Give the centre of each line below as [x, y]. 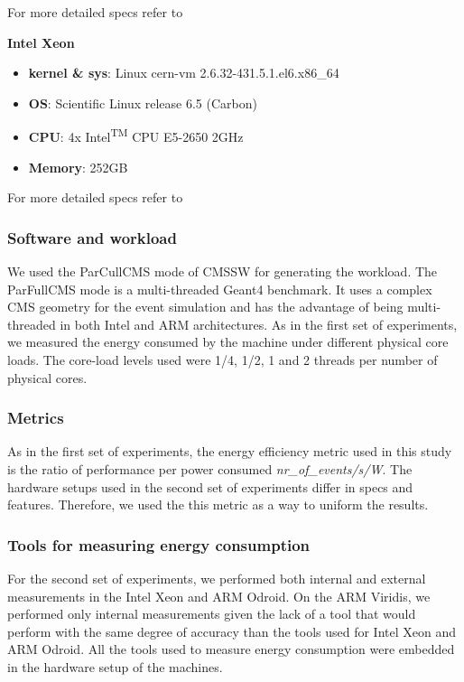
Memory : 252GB [78, 167]
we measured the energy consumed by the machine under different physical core [228, 342]
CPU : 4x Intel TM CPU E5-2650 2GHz [136, 135]
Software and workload [92, 237]
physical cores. [47, 377]
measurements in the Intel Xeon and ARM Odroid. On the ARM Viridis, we [219, 596]
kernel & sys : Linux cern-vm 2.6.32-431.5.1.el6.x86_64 [184, 73]
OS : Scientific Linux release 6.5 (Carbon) [143, 103]
